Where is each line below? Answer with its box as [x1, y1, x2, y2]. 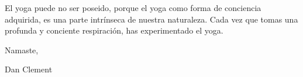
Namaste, [5, 43, 39, 56]
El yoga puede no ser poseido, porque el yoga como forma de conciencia [5, 2, 261, 13]
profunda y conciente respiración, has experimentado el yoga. [5, 24, 223, 36]
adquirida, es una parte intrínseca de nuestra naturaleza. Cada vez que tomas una [5, 13, 298, 25]
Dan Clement [5, 63, 53, 75]
